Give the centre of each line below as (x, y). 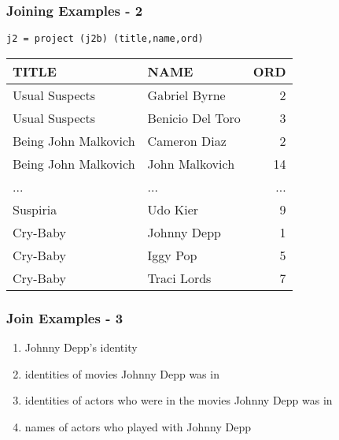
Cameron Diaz (187, 140)
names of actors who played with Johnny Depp (138, 426)
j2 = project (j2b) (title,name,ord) (105, 39)
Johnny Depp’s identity (81, 347)
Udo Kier (173, 209)
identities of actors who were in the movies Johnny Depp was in (179, 400)
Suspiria (35, 209)
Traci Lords (179, 278)
